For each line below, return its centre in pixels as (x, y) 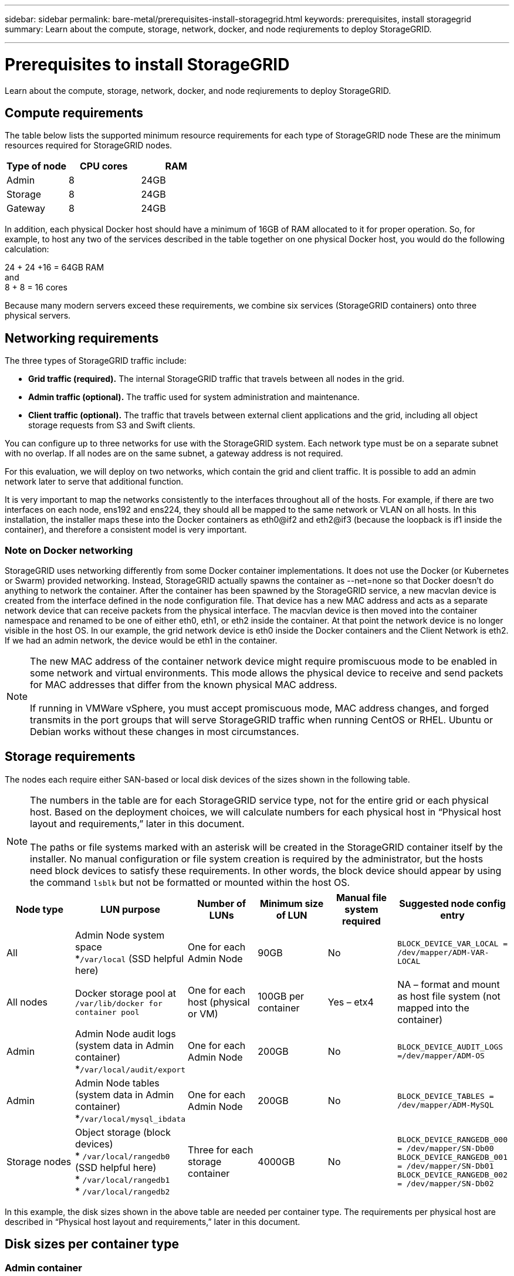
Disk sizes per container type (92, 1244)
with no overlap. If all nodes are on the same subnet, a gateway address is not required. (174, 453)
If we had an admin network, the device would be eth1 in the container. (141, 640)
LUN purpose (130, 909)
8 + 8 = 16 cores (36, 287)
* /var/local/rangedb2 (123, 1191)
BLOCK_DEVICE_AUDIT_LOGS (450, 1047)
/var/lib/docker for (119, 1003)
